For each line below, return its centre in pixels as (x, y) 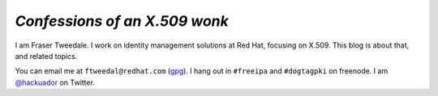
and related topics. (46, 56)
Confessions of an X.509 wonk (122, 21)
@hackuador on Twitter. (55, 82)
